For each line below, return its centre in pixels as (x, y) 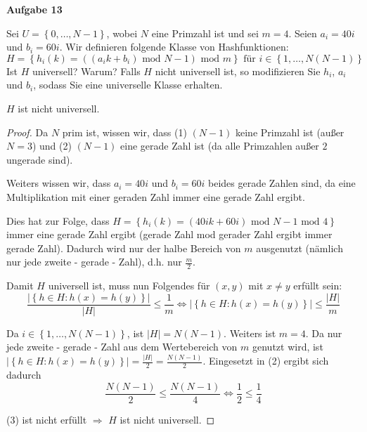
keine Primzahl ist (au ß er (290, 132)
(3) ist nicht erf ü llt (47, 419)
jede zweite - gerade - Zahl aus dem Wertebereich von (122, 347)
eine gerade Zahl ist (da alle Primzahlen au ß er (220, 146)
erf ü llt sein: (318, 286)
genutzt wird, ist (288, 347)
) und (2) (52, 146)
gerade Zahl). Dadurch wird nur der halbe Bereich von (124, 248)
